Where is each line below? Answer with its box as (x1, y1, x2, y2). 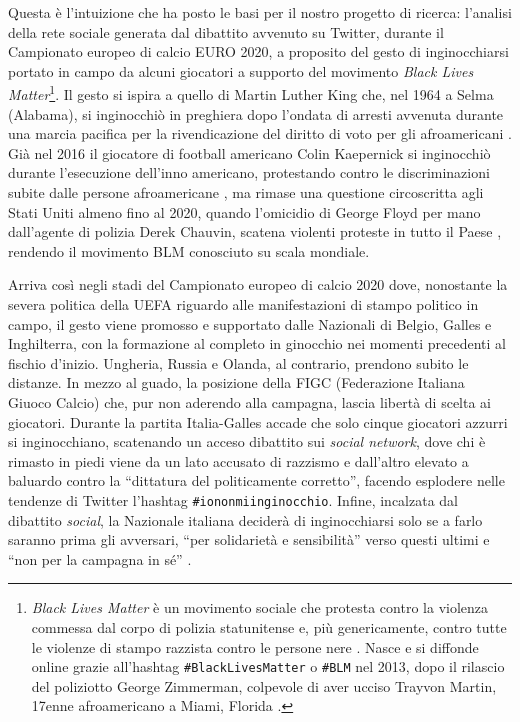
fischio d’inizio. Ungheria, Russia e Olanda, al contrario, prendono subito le (8, 352, 469, 373)
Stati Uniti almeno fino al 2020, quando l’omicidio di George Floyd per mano (8, 201, 481, 222)
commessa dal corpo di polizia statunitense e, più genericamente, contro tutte (31, 616, 507, 637)
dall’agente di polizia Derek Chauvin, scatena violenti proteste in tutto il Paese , (8, 221, 502, 242)
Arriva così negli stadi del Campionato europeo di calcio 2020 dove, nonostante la (8, 274, 508, 295)
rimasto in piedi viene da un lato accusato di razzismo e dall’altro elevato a (8, 450, 469, 471)
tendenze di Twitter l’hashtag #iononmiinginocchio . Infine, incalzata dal (8, 489, 458, 510)
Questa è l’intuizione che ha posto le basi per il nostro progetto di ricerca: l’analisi (8, 2, 512, 22)
